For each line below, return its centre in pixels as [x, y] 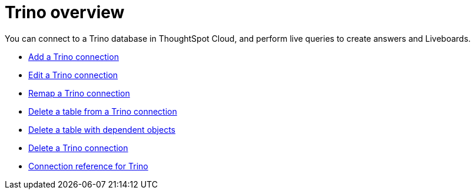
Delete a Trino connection [78, 148]
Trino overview [65, 12]
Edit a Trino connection [73, 75]
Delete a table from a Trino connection [103, 111]
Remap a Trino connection [79, 93]
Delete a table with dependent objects [102, 129]
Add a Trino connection [74, 56]
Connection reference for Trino [88, 166]
